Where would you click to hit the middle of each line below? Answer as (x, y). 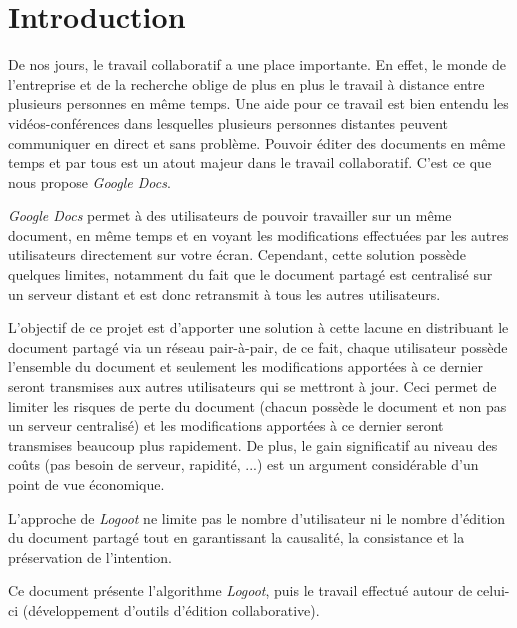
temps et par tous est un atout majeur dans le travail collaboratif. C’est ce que (250, 162)
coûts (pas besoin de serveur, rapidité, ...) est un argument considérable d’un (243, 464)
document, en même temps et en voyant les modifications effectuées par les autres (258, 234)
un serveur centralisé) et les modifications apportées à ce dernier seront (226, 425)
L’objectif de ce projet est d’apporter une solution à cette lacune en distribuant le (258, 327)
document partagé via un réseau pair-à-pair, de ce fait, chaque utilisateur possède (258, 346)
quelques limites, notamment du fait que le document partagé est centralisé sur (250, 274)
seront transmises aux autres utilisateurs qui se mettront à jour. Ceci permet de (252, 386)
